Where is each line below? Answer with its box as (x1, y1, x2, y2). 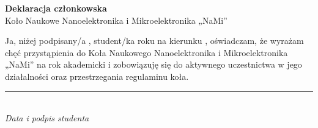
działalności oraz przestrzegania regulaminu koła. (5, 69, 189, 82)
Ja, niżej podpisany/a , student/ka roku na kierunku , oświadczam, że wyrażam (5, 34, 304, 47)
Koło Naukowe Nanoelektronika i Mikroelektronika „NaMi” (5, 13, 227, 26)
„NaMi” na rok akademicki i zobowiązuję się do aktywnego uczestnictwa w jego (5, 58, 302, 71)
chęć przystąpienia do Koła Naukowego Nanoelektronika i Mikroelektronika (5, 46, 288, 59)
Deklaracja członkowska (5, 2, 107, 14)
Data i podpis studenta (5, 112, 89, 124)
